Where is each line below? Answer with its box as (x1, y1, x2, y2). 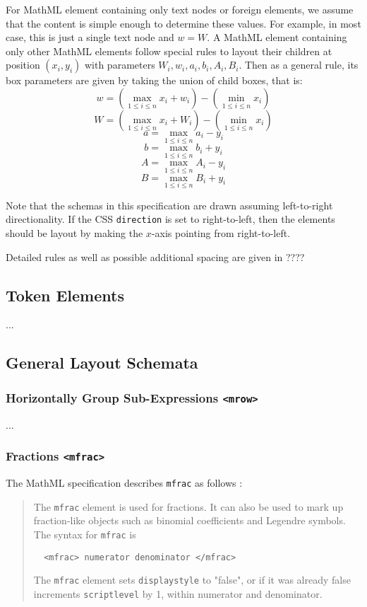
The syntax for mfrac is (33, 526, 136, 541)
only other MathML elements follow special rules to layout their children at (6, 43, 332, 58)
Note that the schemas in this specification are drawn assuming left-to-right (6, 197, 333, 212)
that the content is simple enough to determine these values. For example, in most (6, 16, 361, 30)
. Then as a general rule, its (239, 57, 359, 72)
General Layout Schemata (6, 352, 198, 374)
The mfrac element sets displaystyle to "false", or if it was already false (33, 572, 351, 587)
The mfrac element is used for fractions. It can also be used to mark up (33, 499, 344, 514)
